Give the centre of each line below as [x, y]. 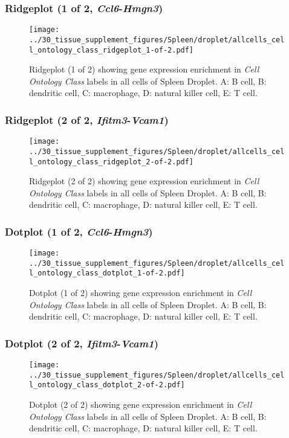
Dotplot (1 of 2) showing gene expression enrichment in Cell [141, 293]
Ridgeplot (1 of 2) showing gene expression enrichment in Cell [144, 69]
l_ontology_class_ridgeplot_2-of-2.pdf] [112, 162]
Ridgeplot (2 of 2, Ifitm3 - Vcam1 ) [87, 119]
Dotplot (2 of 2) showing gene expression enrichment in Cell [141, 404]
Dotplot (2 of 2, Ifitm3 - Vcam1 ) [82, 343]
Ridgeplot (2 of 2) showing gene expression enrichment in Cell [144, 181]
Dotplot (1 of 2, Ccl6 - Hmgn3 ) [79, 231]
